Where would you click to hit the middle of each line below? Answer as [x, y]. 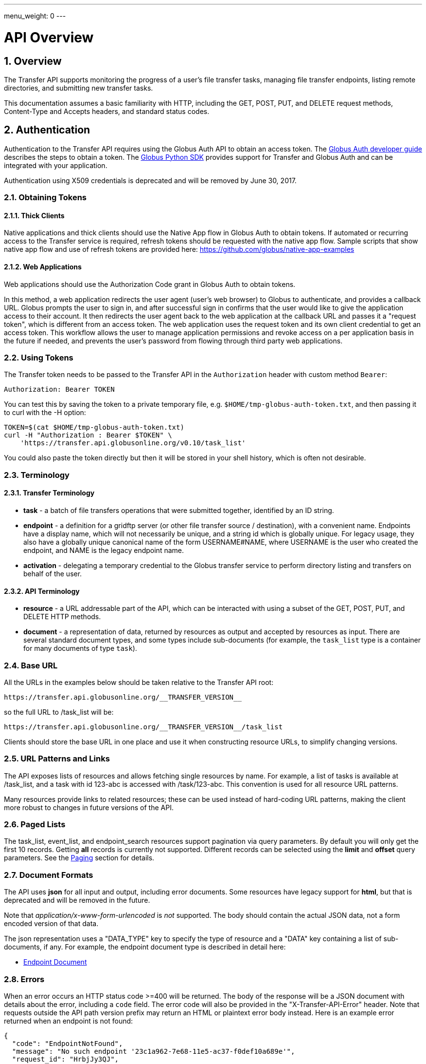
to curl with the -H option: [45, 413]
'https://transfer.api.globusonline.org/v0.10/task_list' [133, 443]
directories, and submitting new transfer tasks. [79, 88]
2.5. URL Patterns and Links [57, 759]
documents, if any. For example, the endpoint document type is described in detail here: [145, 947]
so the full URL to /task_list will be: [59, 712]
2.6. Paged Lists [35, 825]
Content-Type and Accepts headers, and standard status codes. [107, 111]
